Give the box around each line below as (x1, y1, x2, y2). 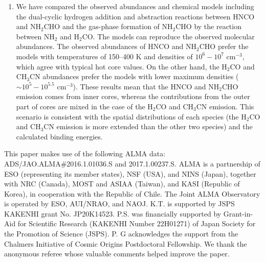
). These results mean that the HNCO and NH (73, 81, 219, 91)
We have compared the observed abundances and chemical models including (16, 1, 254, 11)
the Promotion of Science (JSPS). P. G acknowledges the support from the (4, 228, 238, 239)
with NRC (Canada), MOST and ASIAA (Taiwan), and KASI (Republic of (4, 178, 240, 189)
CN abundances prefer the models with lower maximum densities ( (30, 71, 239, 82)
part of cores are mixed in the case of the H (16, 101, 153, 111)
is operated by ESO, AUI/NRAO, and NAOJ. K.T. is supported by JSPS (4, 198, 235, 209)
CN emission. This (196, 101, 254, 111)
